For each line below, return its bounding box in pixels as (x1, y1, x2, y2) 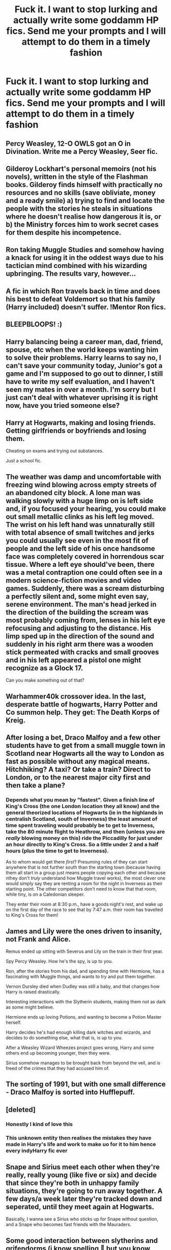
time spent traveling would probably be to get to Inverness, (6, 822, 155, 829)
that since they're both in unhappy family (6, 1179, 139, 1187)
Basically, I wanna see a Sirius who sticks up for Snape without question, (6, 1216, 158, 1222)
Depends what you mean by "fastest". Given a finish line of (6, 796, 155, 803)
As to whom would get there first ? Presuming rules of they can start (6, 859, 148, 865)
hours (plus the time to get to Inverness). (6, 847, 109, 854)
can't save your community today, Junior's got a (6, 361, 163, 370)
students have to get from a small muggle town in (6, 741, 165, 750)
